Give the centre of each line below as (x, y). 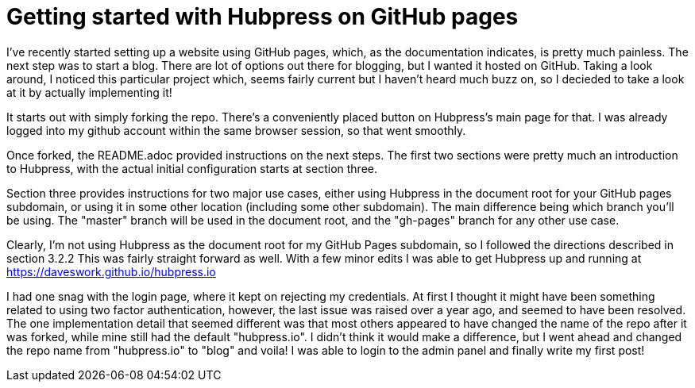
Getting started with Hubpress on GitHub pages (263, 17)
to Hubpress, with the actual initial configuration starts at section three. (192, 168)
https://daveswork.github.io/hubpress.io (111, 271)
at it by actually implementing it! (89, 92)
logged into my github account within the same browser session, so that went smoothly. (236, 130)
